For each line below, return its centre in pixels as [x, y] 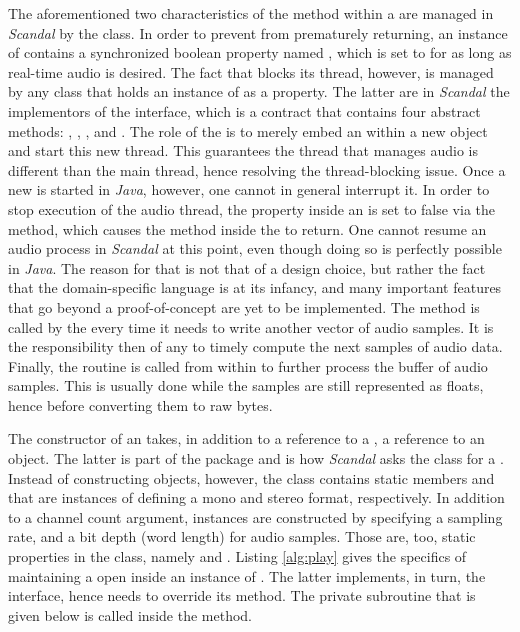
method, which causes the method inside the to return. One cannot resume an [247, 228]
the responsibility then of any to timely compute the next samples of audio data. [255, 346]
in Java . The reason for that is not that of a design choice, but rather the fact [247, 267]
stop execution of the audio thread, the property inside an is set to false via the [252, 208]
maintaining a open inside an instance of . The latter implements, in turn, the [247, 575]
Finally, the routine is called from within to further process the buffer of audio [248, 365]
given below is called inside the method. [130, 614]
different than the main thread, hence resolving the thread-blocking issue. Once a [257, 169]
